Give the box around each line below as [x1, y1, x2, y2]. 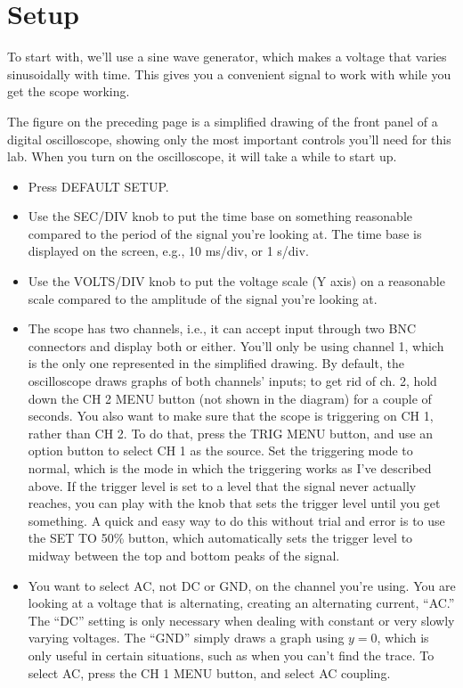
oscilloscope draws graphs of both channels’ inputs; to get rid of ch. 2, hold [28, 372, 437, 390]
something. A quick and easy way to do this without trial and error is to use [28, 511, 445, 529]
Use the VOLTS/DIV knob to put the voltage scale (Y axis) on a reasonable [28, 272, 445, 291]
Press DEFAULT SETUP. [28, 176, 169, 195]
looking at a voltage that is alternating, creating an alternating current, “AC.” [28, 594, 455, 612]
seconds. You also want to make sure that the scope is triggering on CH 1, [28, 406, 434, 425]
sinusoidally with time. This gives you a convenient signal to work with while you [7, 64, 451, 83]
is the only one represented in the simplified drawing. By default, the [28, 354, 404, 373]
